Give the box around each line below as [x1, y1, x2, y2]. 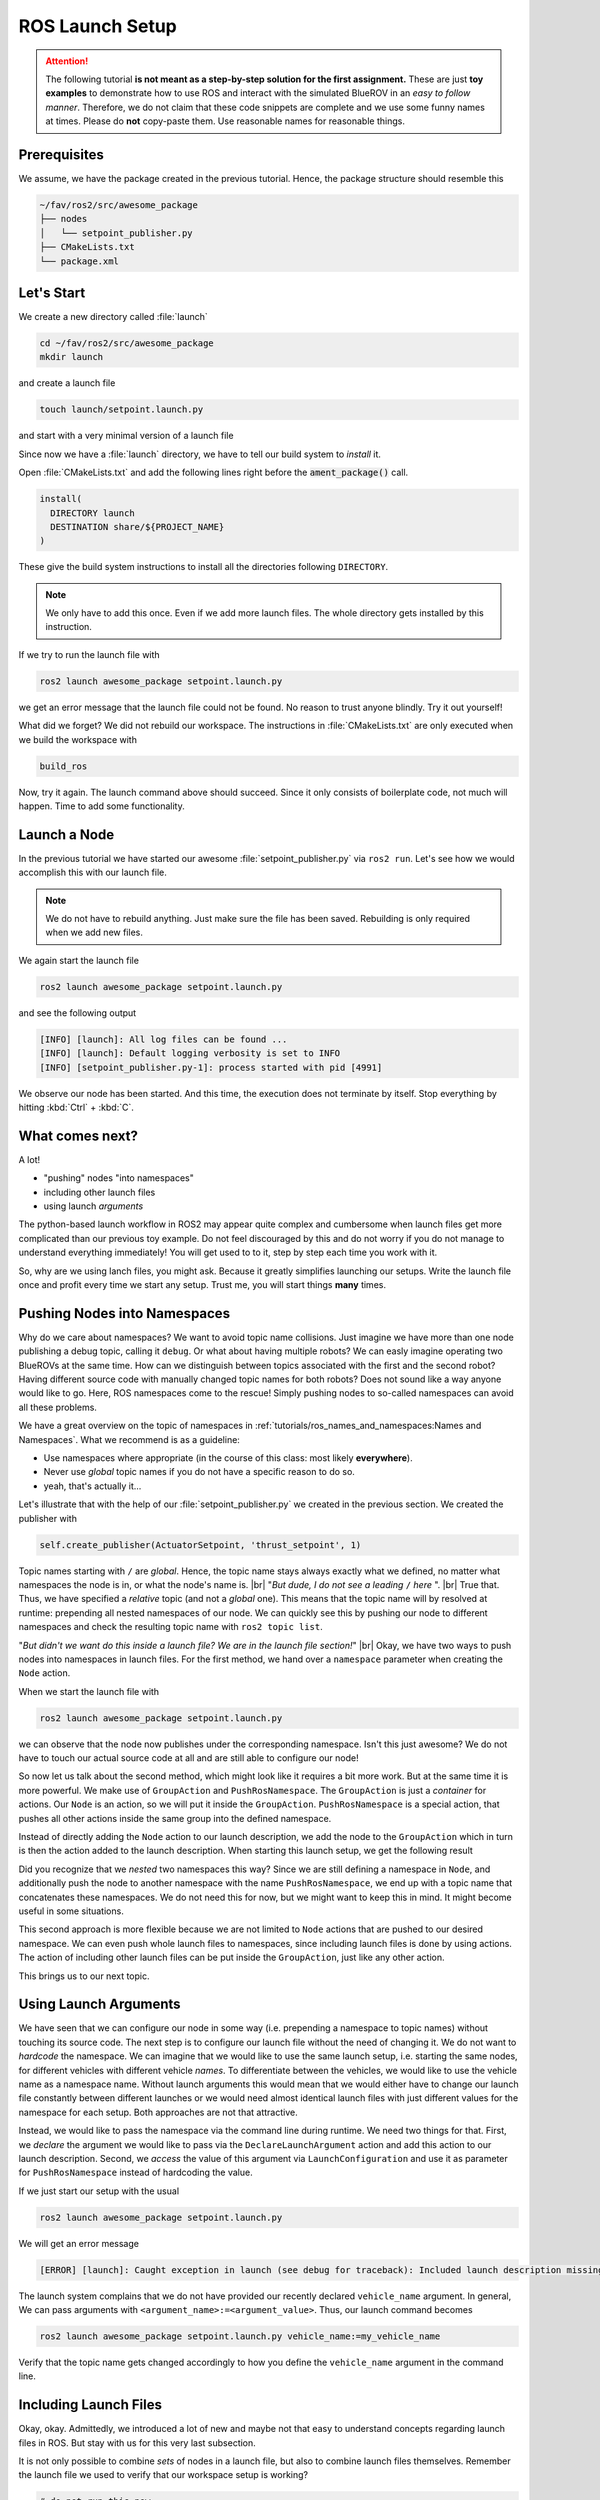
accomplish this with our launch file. [18, 866, 167, 879]
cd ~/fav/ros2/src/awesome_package [39, 338, 214, 349]
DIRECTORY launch [50, 507, 135, 519]
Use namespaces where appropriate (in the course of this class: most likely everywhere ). [43, 1452, 414, 1464]
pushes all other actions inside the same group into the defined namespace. [18, 1812, 332, 1824]
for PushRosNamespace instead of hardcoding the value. [18, 2166, 254, 2179]
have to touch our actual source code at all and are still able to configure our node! [18, 1752, 359, 1764]
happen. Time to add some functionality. [18, 800, 185, 812]
